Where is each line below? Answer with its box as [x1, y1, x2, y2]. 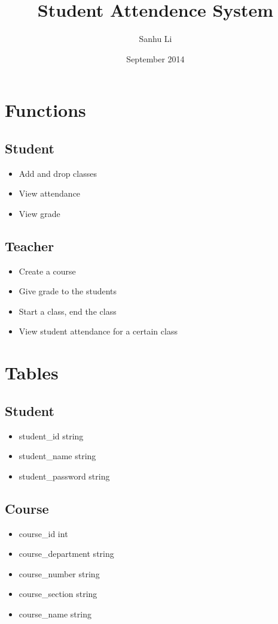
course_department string [19, 547, 114, 560]
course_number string [19, 567, 100, 580]
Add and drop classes [19, 167, 97, 179]
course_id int [19, 527, 68, 539]
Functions [5, 98, 86, 122]
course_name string [19, 608, 91, 620]
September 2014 [126, 52, 185, 65]
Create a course [19, 264, 76, 277]
